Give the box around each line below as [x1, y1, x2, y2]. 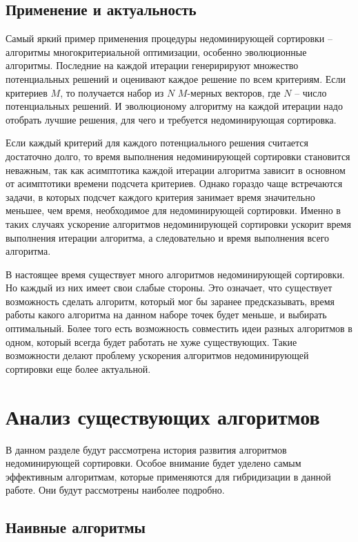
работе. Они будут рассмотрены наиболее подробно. [6, 483, 225, 497]
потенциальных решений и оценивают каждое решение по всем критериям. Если [6, 71, 346, 86]
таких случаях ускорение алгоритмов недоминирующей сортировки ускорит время [6, 216, 351, 231]
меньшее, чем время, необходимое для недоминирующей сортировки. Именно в [6, 203, 341, 217]
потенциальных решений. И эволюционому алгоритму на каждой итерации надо [6, 99, 343, 113]
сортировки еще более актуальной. [6, 361, 151, 376]
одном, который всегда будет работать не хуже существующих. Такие [6, 334, 297, 349]
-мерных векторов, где [187, 85, 281, 99]
